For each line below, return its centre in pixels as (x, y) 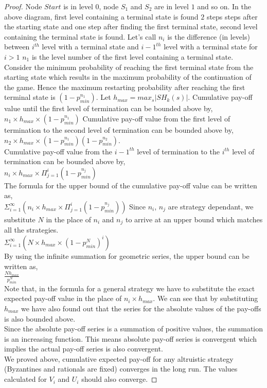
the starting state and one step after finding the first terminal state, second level (131, 27)
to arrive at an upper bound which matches (194, 219)
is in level (78, 6)
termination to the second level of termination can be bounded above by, (119, 129)
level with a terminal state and (90, 47)
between (17, 47)
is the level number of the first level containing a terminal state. (132, 56)
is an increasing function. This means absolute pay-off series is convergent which (131, 338)
